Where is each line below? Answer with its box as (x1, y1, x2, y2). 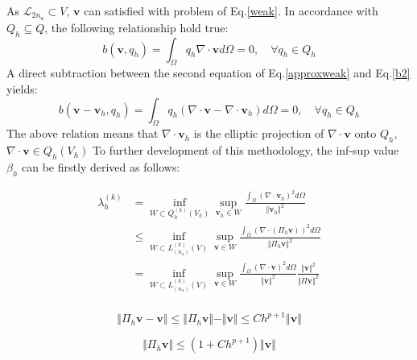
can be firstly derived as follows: (22, 159, 180, 176)
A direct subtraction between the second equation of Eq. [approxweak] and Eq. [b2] (6, 64, 411, 81)
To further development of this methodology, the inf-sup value (93, 142, 399, 159)
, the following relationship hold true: (44, 19, 229, 35)
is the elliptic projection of (193, 125, 324, 142)
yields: (6, 81, 38, 97)
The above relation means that (6, 125, 159, 142)
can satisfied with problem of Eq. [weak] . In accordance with (84, 2, 378, 19)
